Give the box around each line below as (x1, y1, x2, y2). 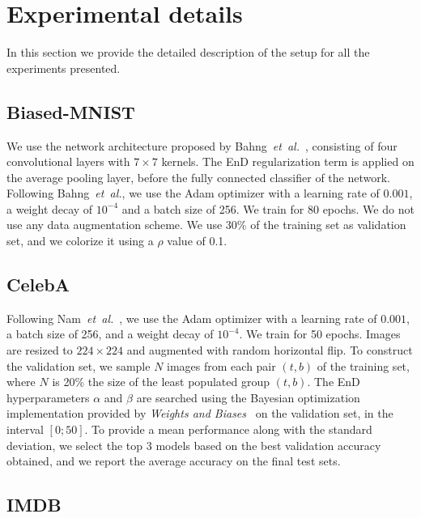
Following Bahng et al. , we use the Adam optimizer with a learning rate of (6, 185, 380, 202)
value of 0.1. (167, 232, 228, 249)
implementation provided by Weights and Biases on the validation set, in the (6, 405, 393, 422)
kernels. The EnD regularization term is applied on (161, 153, 415, 170)
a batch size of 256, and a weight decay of (6, 325, 214, 342)
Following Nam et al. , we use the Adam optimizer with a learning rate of (6, 309, 377, 326)
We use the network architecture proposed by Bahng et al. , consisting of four (6, 137, 398, 154)
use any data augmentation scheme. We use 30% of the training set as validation (6, 216, 406, 233)
